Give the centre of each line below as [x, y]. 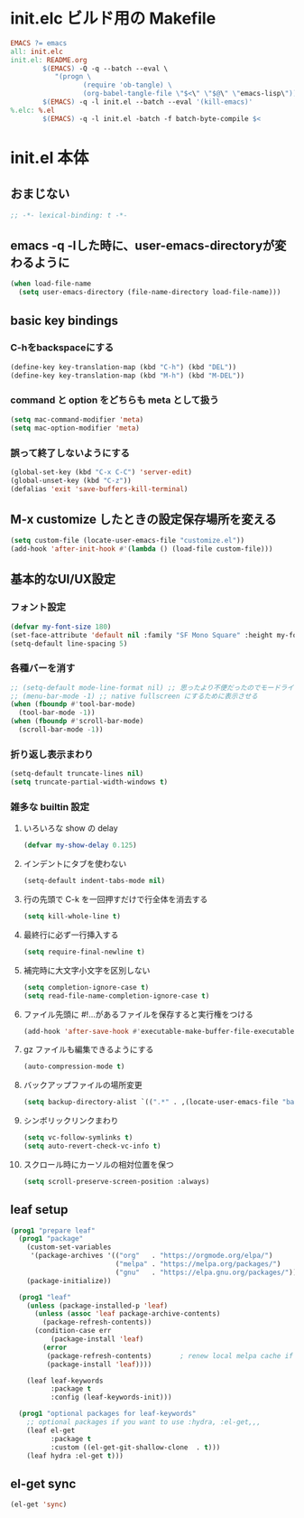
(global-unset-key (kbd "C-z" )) [71, 480]
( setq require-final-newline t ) [84, 952]
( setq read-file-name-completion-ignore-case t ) [116, 996]
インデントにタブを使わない [75, 864]
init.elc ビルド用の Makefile [113, 19]
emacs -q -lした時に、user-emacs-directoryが [143, 245]
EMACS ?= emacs [39, 43]
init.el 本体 [50, 158]
